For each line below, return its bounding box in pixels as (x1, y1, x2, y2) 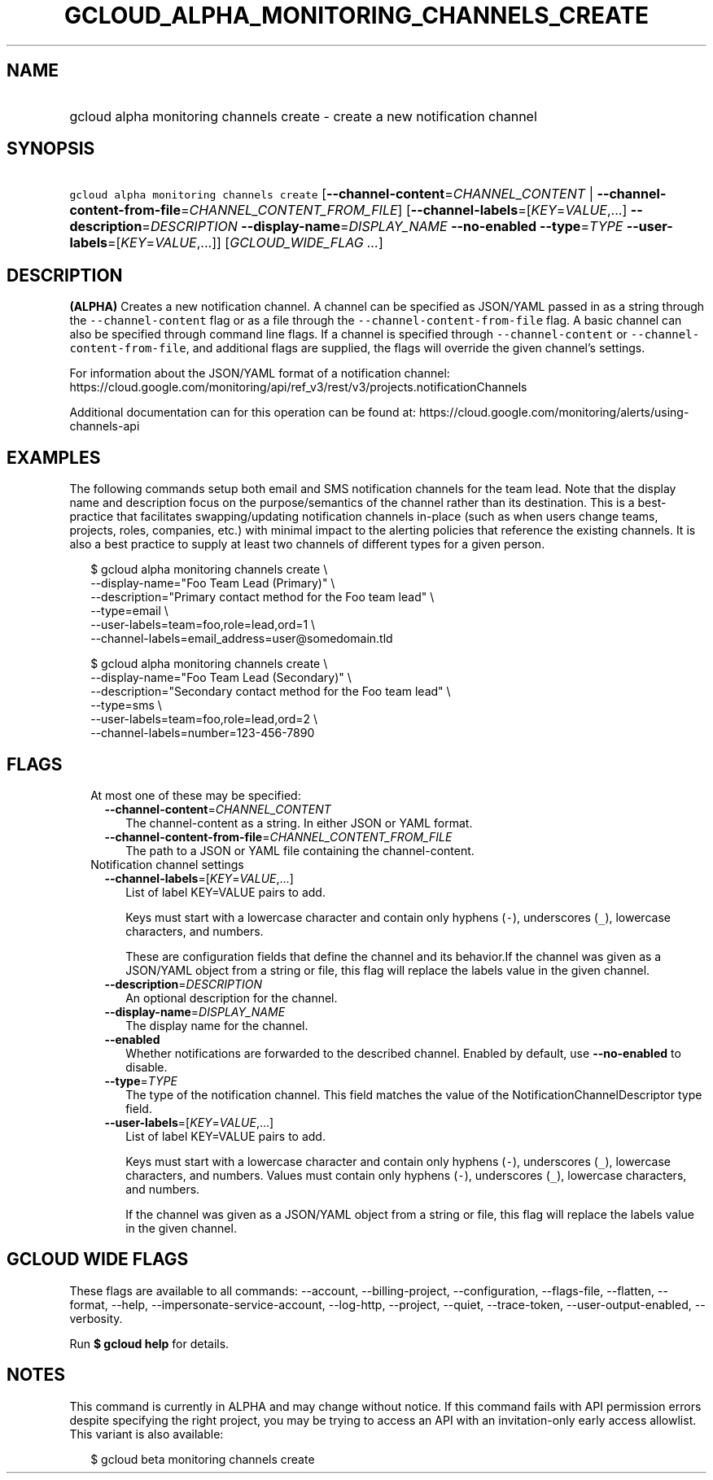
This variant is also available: (69, 1426, 224, 1441)
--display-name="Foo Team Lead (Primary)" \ (90, 576, 335, 591)
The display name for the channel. (125, 1018, 308, 1033)
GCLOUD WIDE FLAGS (7, 1249, 189, 1270)
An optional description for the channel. (125, 990, 338, 1005)
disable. (125, 1059, 168, 1074)
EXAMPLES (7, 447, 101, 468)
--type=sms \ (90, 698, 162, 713)
